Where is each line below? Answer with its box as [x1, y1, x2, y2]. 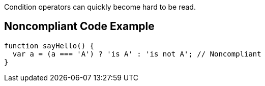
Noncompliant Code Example [4, 20, 155, 33]
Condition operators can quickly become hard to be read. [4, 3, 196, 11]
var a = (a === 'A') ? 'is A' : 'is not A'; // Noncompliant [12, 49, 261, 58]
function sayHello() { [4, 41, 95, 50]
